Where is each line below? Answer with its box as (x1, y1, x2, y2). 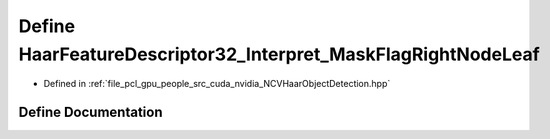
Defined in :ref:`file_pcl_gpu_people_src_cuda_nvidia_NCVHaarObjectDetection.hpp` (43, 78, 391, 90)
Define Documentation (18, 104, 163, 121)
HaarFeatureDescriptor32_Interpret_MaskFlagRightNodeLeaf (18, 43, 540, 65)
